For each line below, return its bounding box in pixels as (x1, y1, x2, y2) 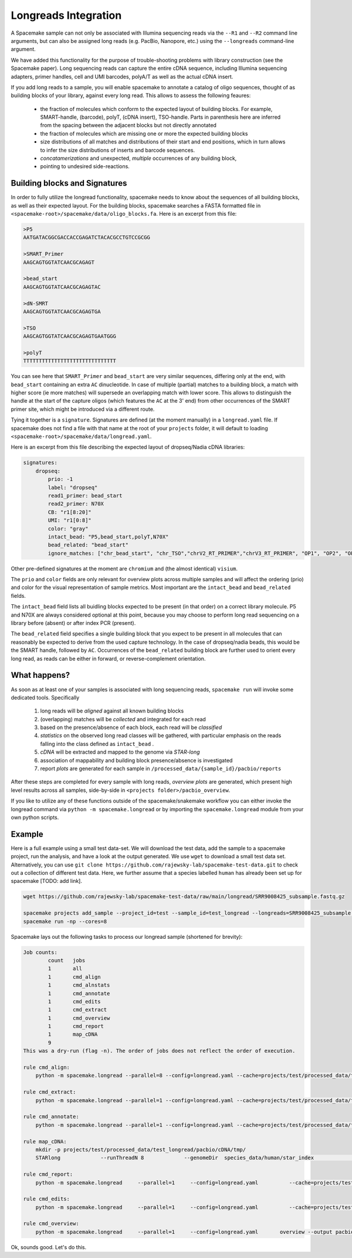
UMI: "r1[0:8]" (48, 517, 92, 524)
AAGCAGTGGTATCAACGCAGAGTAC (23, 283, 101, 290)
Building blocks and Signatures (11, 178, 127, 188)
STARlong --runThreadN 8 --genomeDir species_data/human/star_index (35, 1155, 314, 1161)
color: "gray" (48, 525, 89, 532)
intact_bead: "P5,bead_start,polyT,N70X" (48, 533, 169, 540)
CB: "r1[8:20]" (48, 508, 92, 516)
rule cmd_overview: (23, 1220, 79, 1227)
